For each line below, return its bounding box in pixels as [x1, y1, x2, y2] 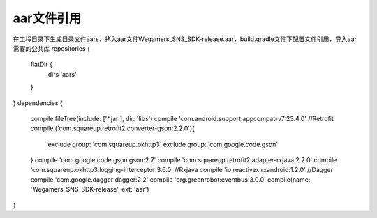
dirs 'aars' [47, 70, 77, 78]
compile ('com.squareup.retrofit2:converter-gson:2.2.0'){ [30, 124, 195, 132]
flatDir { [30, 60, 52, 69]
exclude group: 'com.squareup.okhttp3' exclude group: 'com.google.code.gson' [47, 140, 279, 148]
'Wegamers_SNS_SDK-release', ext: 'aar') [30, 185, 149, 194]
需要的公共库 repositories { [13, 44, 90, 52]
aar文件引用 [13, 10, 82, 26]
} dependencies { [13, 98, 63, 107]
